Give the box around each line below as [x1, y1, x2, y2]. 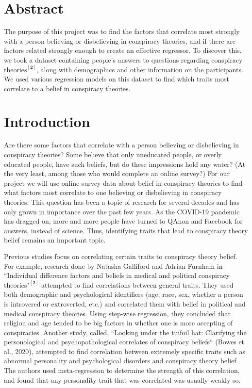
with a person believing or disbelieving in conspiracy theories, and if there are [4, 35, 235, 46]
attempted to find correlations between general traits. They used [41, 279, 234, 290]
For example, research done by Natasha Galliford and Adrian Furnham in [4, 260, 223, 271]
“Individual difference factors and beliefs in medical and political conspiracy [4, 270, 230, 280]
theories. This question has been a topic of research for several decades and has [4, 196, 239, 207]
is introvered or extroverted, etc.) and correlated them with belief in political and [4, 298, 246, 308]
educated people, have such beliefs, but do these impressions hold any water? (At [4, 159, 246, 169]
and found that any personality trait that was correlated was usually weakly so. [4, 374, 241, 385]
